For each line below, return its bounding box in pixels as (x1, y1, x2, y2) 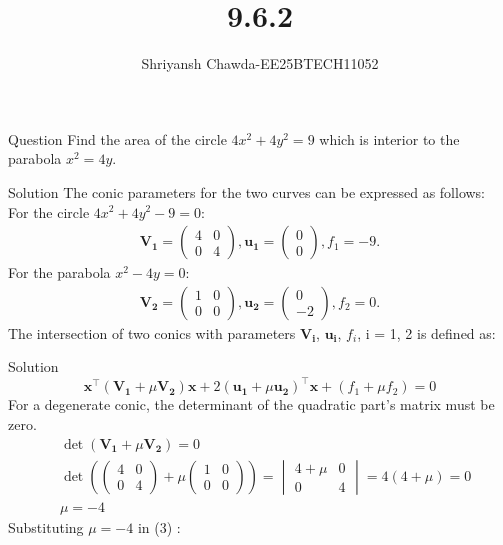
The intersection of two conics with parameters (8, 322, 296, 343)
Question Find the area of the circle (8, 128, 227, 149)
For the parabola (8, 262, 111, 283)
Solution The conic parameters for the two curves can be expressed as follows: (8, 181, 486, 202)
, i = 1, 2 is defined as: (357, 322, 496, 343)
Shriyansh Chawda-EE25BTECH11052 (141, 53, 379, 74)
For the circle (8, 201, 90, 222)
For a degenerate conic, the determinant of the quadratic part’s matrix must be (8, 394, 495, 415)
